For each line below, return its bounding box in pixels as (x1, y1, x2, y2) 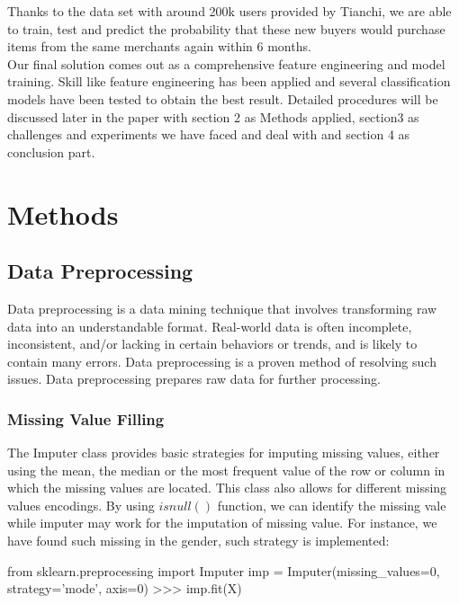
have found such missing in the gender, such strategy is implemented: (7, 531, 390, 550)
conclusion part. (7, 142, 95, 161)
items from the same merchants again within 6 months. (7, 37, 311, 56)
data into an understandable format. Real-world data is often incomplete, (7, 316, 412, 335)
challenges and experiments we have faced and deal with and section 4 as (7, 125, 410, 144)
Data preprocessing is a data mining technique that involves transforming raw (7, 298, 437, 317)
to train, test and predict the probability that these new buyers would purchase (7, 19, 445, 38)
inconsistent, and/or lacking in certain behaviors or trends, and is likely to (7, 334, 418, 353)
